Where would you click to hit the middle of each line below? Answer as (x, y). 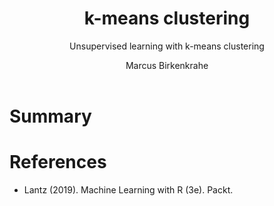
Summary (50, 116)
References (58, 162)
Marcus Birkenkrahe (167, 65)
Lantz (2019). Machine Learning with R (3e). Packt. (128, 189)
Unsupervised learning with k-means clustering (167, 46)
